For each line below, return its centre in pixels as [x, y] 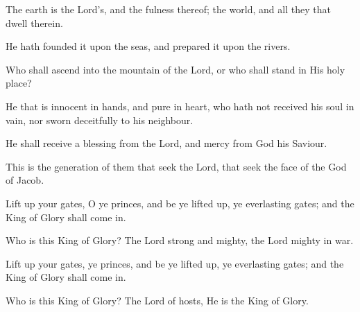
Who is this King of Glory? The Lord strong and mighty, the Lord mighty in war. [180, 240]
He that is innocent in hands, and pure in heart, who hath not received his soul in [180, 106]
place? [19, 83]
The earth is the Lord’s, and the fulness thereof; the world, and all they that [168, 9]
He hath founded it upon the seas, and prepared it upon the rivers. [148, 46]
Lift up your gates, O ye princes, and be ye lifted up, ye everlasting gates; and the [180, 203]
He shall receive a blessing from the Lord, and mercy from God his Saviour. [166, 143]
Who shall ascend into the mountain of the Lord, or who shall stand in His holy [175, 69]
